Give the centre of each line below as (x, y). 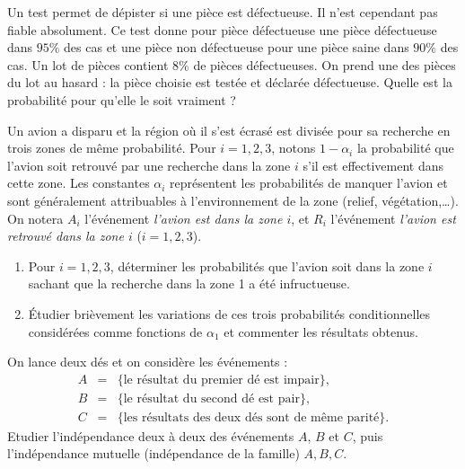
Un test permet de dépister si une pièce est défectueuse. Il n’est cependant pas (223, 12)
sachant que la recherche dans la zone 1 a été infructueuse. (189, 283)
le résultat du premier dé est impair (221, 380)
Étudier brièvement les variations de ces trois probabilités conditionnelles (229, 313)
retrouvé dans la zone (66, 236)
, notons (294, 148)
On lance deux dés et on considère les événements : (148, 362)
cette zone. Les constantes (79, 183)
